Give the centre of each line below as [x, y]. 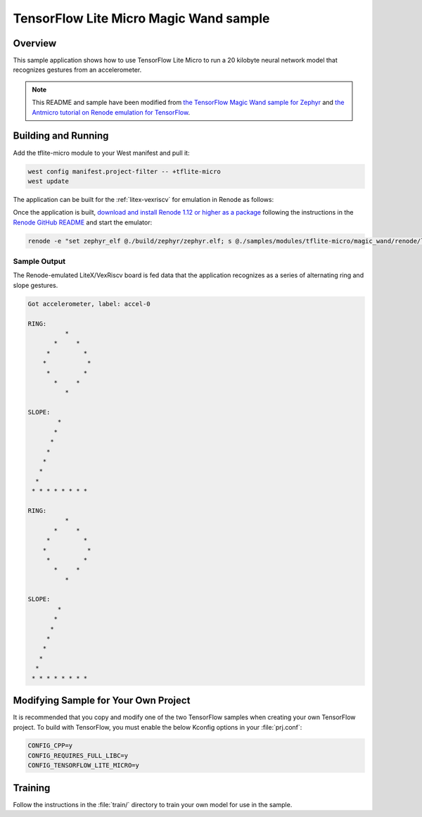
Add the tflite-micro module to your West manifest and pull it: [101, 153]
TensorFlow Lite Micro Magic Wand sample [141, 18]
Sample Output [39, 262]
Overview [35, 43]
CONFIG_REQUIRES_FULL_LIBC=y [78, 755]
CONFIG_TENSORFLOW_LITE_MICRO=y [84, 766]
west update [49, 181]
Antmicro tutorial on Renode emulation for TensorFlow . [111, 112]
